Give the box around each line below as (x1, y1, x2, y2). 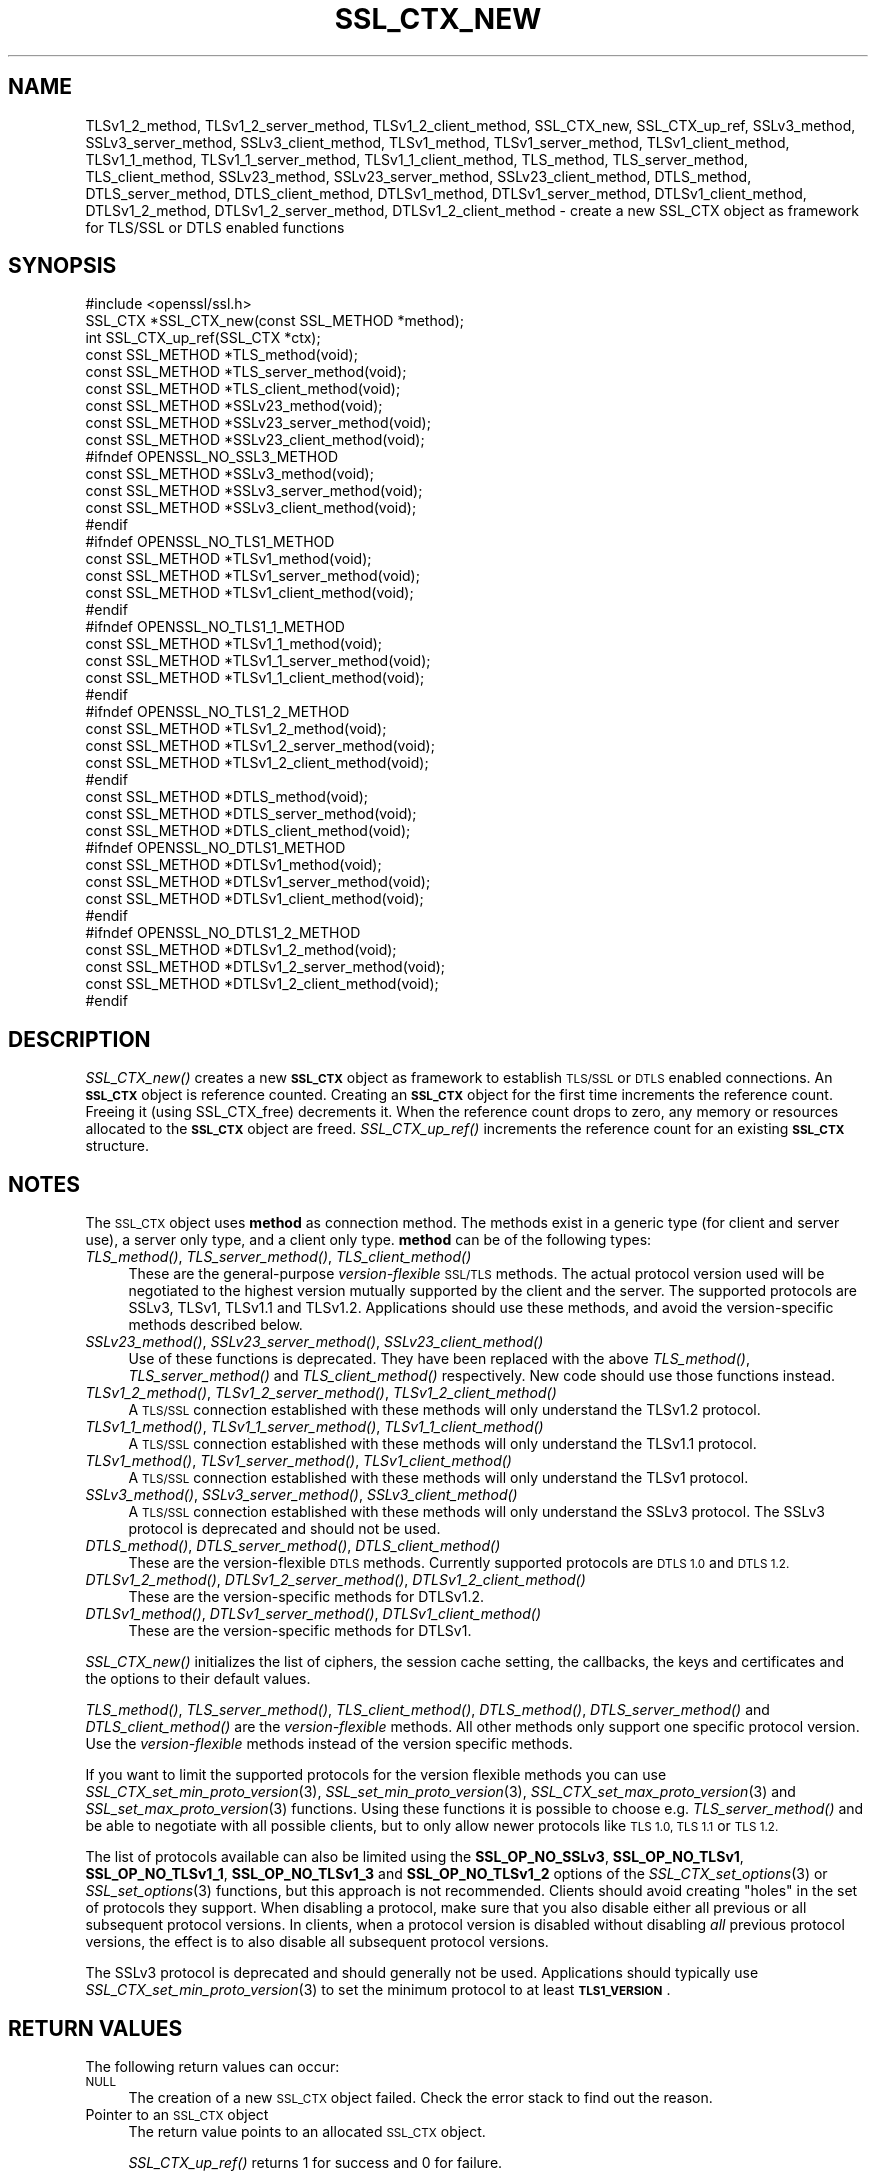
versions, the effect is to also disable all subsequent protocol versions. (85, 1933, 549, 1951)
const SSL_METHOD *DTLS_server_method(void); (85, 805, 417, 823)
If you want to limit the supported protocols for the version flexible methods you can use (85, 1766, 667, 1784)
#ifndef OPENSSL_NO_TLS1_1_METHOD (85, 618, 345, 636)
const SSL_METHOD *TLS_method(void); (85, 346, 358, 364)
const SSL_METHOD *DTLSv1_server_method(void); (85, 873, 431, 891)
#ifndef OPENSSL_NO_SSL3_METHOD (85, 448, 339, 466)
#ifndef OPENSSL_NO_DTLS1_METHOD (85, 839, 346, 857)
